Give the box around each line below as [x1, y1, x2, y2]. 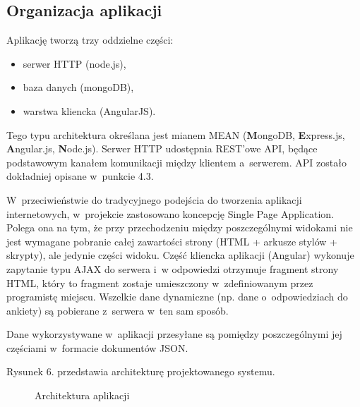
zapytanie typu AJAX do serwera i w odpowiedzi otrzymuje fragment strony [6, 261, 339, 276]
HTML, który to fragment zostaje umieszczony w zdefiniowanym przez [6, 275, 313, 290]
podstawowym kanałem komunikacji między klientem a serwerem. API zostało [6, 154, 347, 169]
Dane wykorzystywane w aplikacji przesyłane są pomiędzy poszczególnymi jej [6, 327, 342, 341]
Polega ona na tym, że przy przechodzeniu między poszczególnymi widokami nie [6, 220, 353, 235]
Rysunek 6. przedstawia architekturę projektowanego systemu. [6, 364, 275, 379]
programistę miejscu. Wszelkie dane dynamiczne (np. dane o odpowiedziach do [6, 289, 348, 304]
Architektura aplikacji [35, 388, 130, 403]
